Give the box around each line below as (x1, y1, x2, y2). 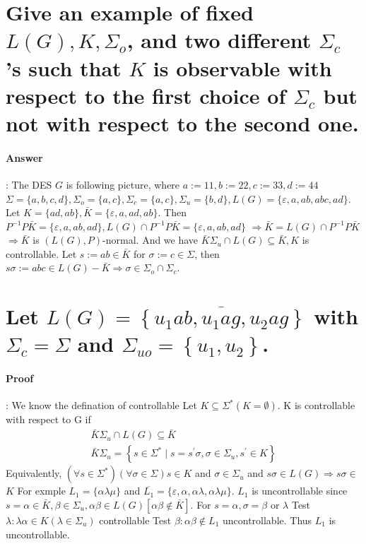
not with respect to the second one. (6, 108, 359, 137)
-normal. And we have (102, 232, 199, 247)
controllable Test (99, 512, 172, 527)
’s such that (6, 53, 122, 82)
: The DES (6, 177, 52, 191)
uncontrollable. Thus (222, 512, 312, 527)
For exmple (17, 483, 66, 498)
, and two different (126, 25, 312, 54)
